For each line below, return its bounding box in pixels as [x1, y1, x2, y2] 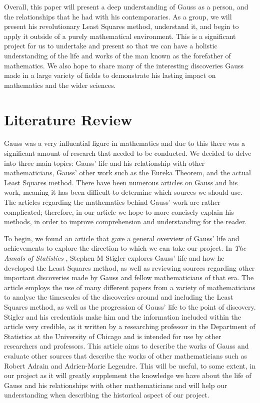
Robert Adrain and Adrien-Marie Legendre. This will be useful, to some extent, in [4, 360, 256, 371]
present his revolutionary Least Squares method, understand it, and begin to [4, 21, 239, 31]
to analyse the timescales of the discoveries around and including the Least [4, 292, 233, 302]
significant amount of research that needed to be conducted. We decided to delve [4, 148, 251, 158]
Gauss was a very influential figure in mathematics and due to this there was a [4, 138, 245, 148]
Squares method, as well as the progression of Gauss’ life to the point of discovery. [4, 301, 256, 312]
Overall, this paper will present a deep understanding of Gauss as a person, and [4, 1, 248, 11]
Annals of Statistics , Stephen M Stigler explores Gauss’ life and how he [4, 253, 224, 263]
